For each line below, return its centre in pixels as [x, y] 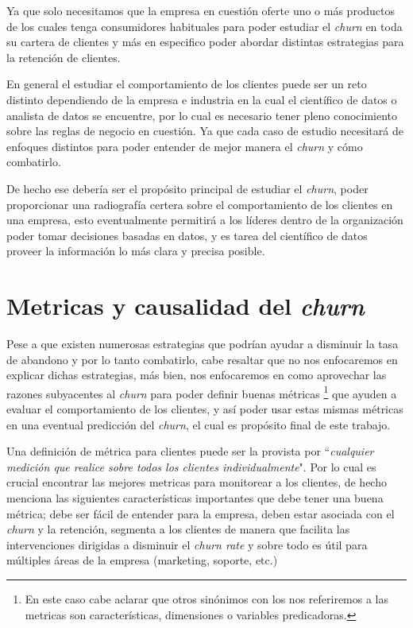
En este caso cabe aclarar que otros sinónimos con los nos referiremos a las [207, 599]
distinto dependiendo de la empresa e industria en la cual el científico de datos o [202, 99]
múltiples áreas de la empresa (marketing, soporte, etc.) [142, 560]
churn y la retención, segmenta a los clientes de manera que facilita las [178, 529]
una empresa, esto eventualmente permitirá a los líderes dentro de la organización [205, 220]
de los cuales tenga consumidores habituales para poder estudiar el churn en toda [205, 26]
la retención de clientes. [64, 57]
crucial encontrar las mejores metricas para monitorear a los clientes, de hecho [197, 482]
